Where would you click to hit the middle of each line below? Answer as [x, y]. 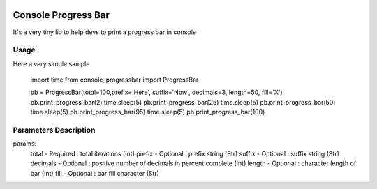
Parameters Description [54, 130]
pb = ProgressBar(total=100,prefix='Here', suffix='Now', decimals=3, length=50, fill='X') [156, 92]
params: [25, 144]
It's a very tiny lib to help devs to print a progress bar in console [105, 32]
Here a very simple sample [51, 63]
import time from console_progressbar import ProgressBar [114, 80]
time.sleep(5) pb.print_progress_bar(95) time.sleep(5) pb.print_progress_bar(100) [148, 112]
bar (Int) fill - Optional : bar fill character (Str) [95, 173]
